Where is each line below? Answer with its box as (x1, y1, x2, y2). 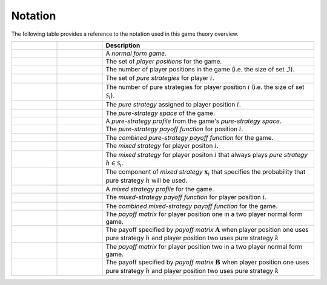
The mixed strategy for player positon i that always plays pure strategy (105, 150, 308, 159)
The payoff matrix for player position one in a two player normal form (105, 209, 303, 218)
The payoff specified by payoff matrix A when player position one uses (105, 225, 309, 234)
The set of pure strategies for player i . (105, 74, 214, 82)
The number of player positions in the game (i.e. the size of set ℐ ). (105, 65, 295, 73)
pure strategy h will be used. (105, 176, 188, 185)
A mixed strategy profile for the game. (105, 185, 214, 194)
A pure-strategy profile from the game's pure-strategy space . (105, 117, 282, 125)
